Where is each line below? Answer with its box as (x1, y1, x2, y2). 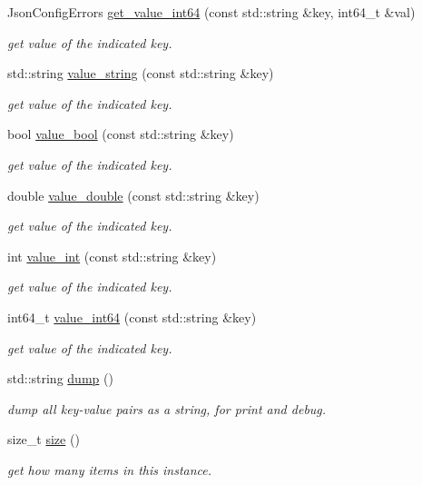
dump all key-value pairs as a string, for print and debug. (7, 399, 327, 418)
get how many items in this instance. (7, 460, 212, 479)
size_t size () (7, 430, 80, 449)
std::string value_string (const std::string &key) (7, 64, 274, 83)
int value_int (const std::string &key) (7, 246, 217, 265)
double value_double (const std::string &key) (7, 185, 260, 204)
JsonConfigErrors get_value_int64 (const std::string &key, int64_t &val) (7, 3, 416, 21)
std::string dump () (7, 369, 113, 388)
